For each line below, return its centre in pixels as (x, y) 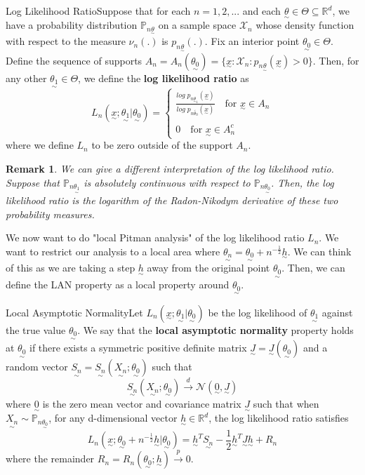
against (337, 312)
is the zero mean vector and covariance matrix (142, 404)
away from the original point (208, 268)
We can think (323, 251)
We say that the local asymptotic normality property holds (218, 329)
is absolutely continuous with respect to (167, 182)
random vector (37, 367)
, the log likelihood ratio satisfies (279, 418)
